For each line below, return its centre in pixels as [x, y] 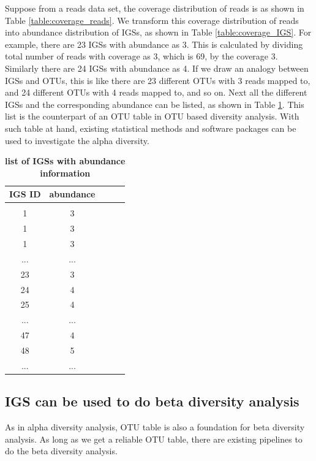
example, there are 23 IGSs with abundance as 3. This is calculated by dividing [154, 44]
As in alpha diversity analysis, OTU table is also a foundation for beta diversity [155, 427]
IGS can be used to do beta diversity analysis [152, 401]
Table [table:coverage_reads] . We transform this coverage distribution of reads [152, 20]
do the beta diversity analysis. [61, 451]
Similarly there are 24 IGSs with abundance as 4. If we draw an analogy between [157, 68]
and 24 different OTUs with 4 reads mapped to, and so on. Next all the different [156, 92]
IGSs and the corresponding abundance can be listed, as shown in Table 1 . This [155, 104]
